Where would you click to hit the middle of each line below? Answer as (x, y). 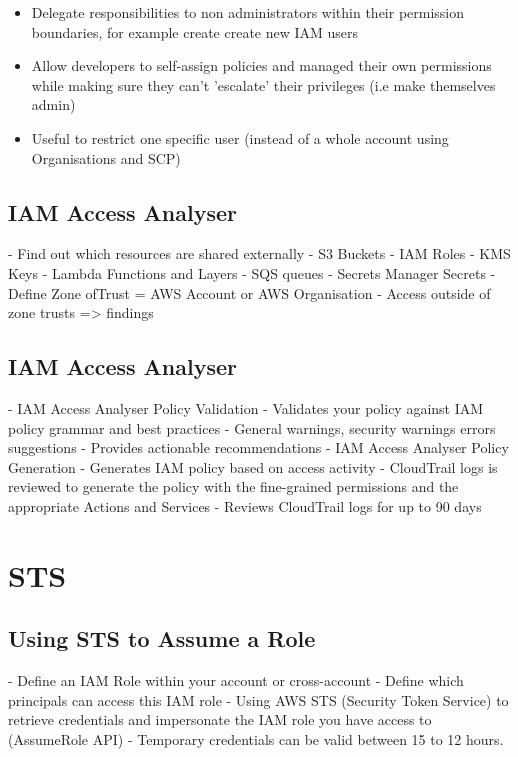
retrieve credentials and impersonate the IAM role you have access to (220, 719)
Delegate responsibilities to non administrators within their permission (248, 12)
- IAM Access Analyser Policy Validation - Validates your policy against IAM (246, 407)
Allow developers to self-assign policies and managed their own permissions (261, 65)
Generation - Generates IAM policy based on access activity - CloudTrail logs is (253, 466)
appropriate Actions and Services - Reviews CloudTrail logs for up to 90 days (245, 505)
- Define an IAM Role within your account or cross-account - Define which (236, 680)
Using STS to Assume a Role (162, 638)
